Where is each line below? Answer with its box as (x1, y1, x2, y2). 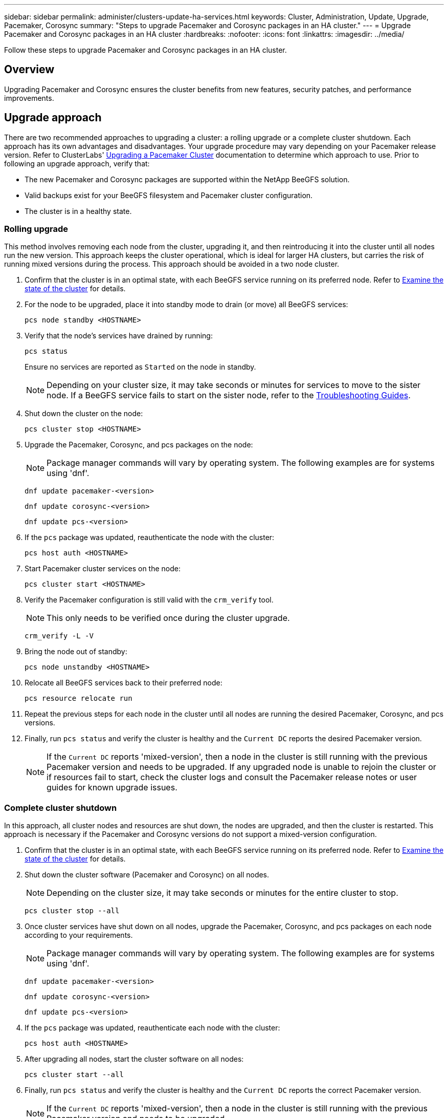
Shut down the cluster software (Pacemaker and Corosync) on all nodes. (25, 870, 270, 879)
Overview (4, 63, 55, 76)
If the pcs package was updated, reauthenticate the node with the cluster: (25, 533, 275, 542)
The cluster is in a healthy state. (25, 206, 132, 216)
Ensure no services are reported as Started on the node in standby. (25, 362, 256, 372)
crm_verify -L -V (25, 632, 94, 640)
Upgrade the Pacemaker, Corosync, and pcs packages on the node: (25, 440, 253, 449)
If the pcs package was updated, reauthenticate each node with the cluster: (25, 1023, 280, 1033)
